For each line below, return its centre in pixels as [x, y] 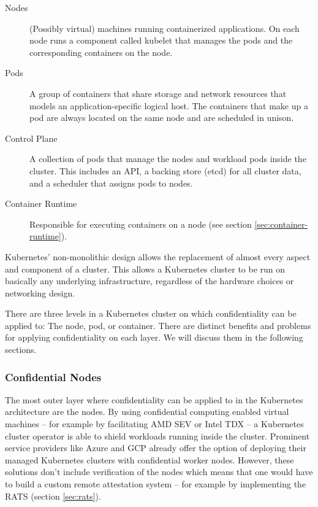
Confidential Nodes [53, 377]
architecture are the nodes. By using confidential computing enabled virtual [147, 412]
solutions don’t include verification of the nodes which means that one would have [159, 472]
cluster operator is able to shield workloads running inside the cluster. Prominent [157, 435]
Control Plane [31, 138]
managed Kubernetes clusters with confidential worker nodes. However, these [150, 459]
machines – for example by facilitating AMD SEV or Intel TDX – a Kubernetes [154, 424]
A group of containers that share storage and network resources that [158, 93]
